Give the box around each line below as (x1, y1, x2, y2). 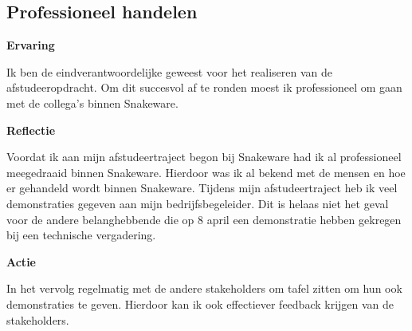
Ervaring (6, 37, 55, 53)
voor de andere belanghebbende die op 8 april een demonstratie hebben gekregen (6, 211, 402, 227)
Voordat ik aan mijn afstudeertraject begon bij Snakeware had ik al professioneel (6, 148, 402, 165)
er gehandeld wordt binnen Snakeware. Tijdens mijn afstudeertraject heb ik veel (6, 179, 398, 196)
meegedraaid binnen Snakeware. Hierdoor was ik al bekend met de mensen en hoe (6, 164, 406, 180)
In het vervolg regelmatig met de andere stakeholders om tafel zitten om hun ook (6, 280, 402, 297)
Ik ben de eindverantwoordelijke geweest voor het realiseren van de (6, 63, 333, 80)
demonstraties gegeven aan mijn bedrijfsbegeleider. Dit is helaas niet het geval (6, 195, 389, 211)
